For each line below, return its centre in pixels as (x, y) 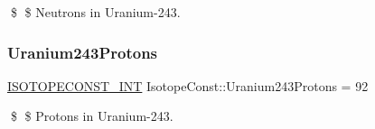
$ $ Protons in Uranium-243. (92, 116)
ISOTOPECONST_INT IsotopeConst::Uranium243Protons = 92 (188, 85)
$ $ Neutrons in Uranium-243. (95, 12)
